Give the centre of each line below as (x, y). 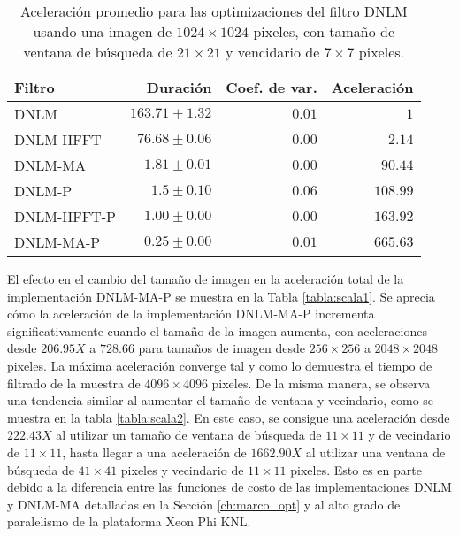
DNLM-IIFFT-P (65, 216)
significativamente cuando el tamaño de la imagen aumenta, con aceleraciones (217, 330)
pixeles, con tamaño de (324, 31)
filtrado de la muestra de (74, 383)
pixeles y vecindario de (182, 469)
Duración (179, 87)
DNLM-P (43, 191)
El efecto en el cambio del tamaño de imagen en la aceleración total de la (206, 279)
